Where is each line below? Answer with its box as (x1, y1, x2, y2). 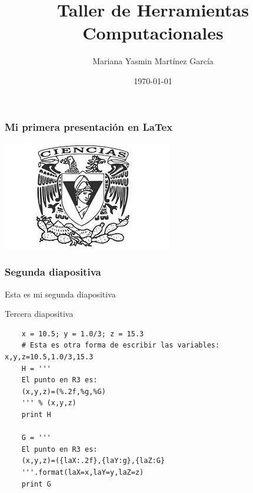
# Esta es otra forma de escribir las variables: (21, 341, 220, 350)
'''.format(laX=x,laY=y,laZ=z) (21, 468, 144, 477)
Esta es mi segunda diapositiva (5, 287, 116, 300)
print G (21, 479, 51, 488)
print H (21, 410, 51, 419)
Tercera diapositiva (5, 307, 74, 320)
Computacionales (82, 21, 224, 45)
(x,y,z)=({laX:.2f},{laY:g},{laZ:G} (21, 456, 165, 465)
